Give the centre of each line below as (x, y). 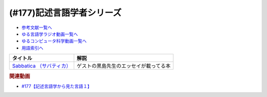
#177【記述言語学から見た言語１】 (57, 86)
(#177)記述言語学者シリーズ (66, 13)
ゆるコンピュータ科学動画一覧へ (54, 41)
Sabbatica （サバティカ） (42, 66)
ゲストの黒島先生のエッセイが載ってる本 (124, 66)
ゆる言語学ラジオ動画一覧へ (50, 34)
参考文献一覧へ (37, 27)
